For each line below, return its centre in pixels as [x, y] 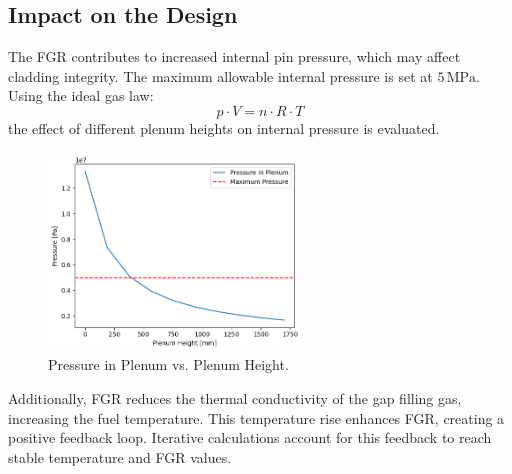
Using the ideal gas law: [81, 95]
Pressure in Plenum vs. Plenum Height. [168, 364]
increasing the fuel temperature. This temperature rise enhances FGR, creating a [256, 417]
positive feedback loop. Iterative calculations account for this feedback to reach [250, 437]
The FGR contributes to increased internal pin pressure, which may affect [234, 56]
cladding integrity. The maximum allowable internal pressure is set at [220, 75]
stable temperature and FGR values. [120, 456]
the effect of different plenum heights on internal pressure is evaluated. [224, 127]
